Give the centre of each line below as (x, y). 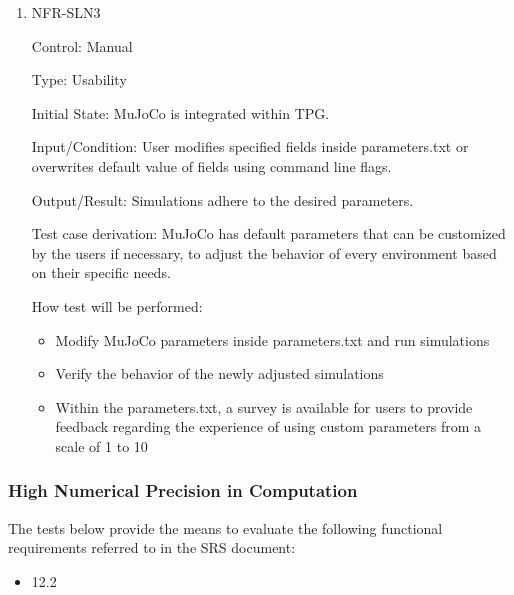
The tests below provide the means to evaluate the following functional (225, 527)
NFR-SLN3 (66, 12)
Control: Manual (82, 45)
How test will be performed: (117, 305)
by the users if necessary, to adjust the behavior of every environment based (264, 252)
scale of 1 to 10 (101, 445)
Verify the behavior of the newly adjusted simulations (219, 373)
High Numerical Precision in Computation (183, 490)
